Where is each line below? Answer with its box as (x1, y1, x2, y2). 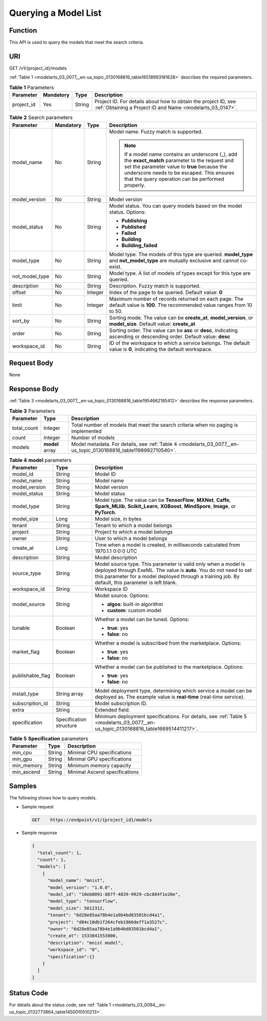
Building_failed (121, 242, 158, 249)
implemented (71, 428, 102, 435)
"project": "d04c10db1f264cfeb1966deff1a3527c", (47, 919, 168, 925)
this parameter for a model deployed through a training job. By (94, 573, 240, 580)
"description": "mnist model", (47, 940, 124, 945)
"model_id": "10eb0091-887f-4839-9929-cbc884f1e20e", (47, 891, 181, 897)
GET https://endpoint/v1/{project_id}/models (32, 817, 152, 823)
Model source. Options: (94, 592, 149, 599)
